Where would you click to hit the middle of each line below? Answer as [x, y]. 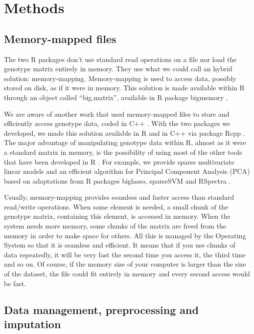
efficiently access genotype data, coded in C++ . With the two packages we [117, 123]
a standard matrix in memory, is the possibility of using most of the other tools [123, 152]
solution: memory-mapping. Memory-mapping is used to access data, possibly [120, 78]
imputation [33, 324]
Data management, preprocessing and [101, 309]
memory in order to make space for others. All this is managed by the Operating [125, 235]
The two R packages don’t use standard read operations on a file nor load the [120, 59]
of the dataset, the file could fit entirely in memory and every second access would [127, 274]
